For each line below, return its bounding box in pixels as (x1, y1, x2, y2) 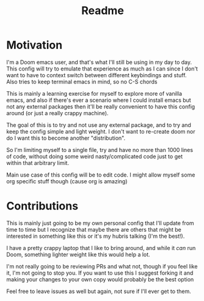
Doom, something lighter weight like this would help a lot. (6, 251, 151, 258)
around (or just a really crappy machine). (6, 109, 109, 116)
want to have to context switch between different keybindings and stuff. (6, 71, 187, 78)
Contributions (6, 199, 78, 213)
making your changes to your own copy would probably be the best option (6, 275, 194, 283)
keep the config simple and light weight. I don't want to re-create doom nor (6, 128, 195, 135)
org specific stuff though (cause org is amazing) (6, 177, 128, 185)
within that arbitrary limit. (6, 159, 69, 166)
